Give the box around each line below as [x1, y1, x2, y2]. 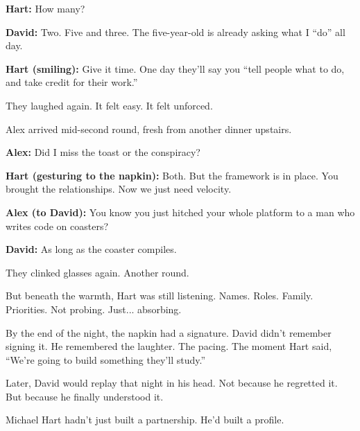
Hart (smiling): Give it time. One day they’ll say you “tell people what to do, [6, 61, 345, 76]
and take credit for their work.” [6, 75, 138, 89]
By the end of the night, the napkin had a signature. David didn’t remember [6, 325, 332, 340]
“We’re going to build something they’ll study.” [6, 352, 206, 367]
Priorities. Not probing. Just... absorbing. [6, 301, 182, 316]
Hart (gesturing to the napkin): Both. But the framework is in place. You [6, 168, 338, 182]
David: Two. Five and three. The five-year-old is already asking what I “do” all [6, 24, 345, 39]
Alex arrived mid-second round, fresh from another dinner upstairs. [6, 121, 292, 136]
